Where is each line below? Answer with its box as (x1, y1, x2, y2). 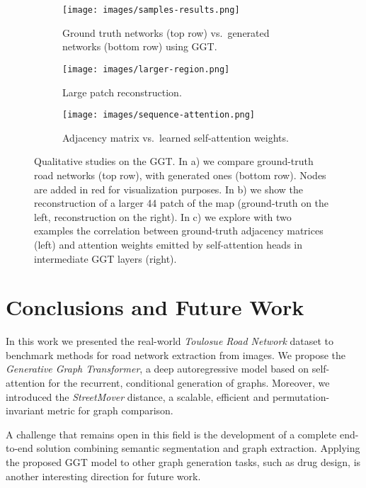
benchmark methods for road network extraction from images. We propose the (6, 347, 346, 362)
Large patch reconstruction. (62, 84, 182, 99)
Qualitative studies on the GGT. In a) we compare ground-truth (34, 154, 314, 169)
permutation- (272, 389, 330, 404)
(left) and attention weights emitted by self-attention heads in (34, 237, 303, 251)
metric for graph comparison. (47, 403, 173, 418)
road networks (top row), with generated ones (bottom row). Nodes (34, 167, 326, 182)
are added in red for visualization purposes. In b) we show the (34, 181, 304, 196)
